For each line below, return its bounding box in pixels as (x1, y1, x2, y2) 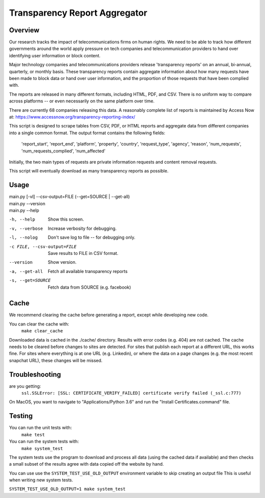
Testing (9, 412, 33, 420)
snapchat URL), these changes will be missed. (9, 357, 103, 363)
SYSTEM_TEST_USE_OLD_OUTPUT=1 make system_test (9, 486, 126, 492)
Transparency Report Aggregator (9, 7, 147, 18)
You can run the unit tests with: (9, 424, 72, 431)
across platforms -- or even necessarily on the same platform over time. (9, 98, 155, 104)
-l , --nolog (9, 235, 38, 240)
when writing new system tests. (9, 477, 74, 483)
